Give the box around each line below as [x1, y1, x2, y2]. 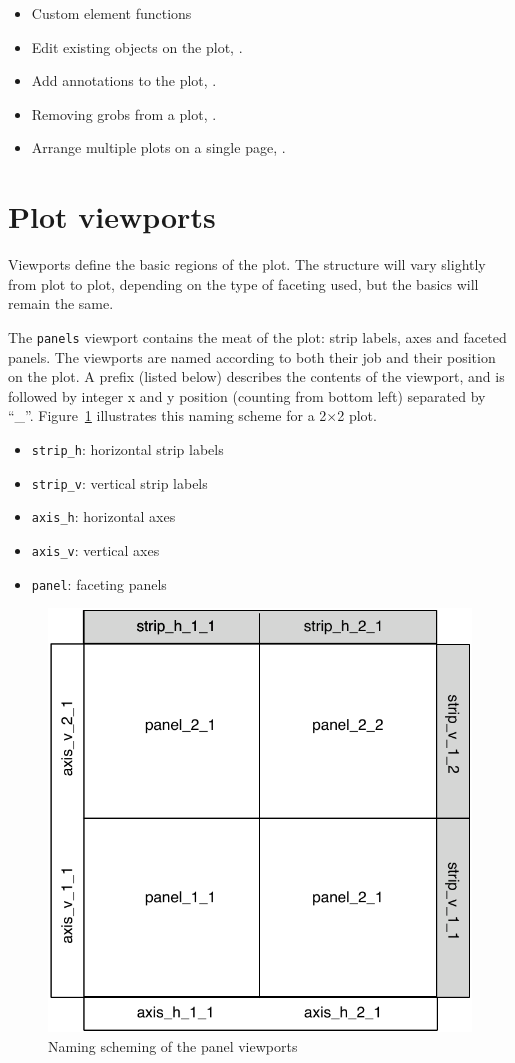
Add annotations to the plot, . [31, 70, 217, 91]
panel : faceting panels [31, 573, 167, 594]
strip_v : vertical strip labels [31, 472, 208, 493]
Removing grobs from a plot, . [31, 103, 217, 124]
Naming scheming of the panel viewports [48, 1035, 298, 1056]
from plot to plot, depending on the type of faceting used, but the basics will [8, 273, 479, 294]
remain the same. [8, 293, 114, 314]
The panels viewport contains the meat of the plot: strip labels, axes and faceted [8, 326, 507, 347]
